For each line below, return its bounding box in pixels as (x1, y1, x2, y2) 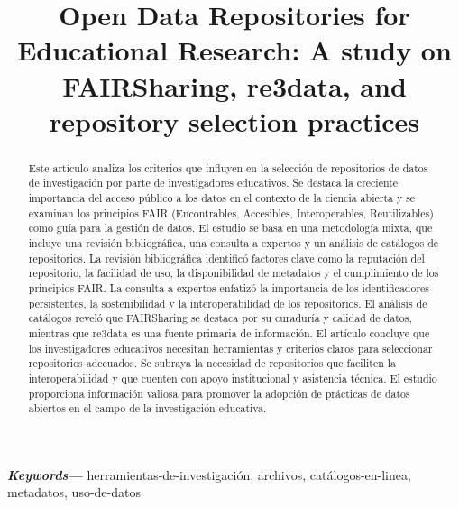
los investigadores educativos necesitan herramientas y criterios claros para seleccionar (28, 340, 433, 355)
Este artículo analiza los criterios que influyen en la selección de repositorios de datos (28, 160, 428, 175)
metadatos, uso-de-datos (7, 483, 141, 502)
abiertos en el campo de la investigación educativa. (28, 401, 267, 416)
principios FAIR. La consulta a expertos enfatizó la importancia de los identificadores (28, 280, 430, 295)
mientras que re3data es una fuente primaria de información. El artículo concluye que (28, 325, 430, 340)
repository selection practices (49, 102, 420, 139)
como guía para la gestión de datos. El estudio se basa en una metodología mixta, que (28, 220, 433, 235)
